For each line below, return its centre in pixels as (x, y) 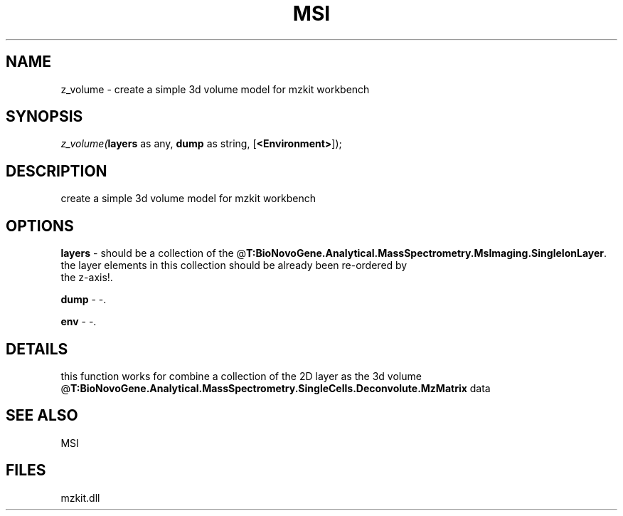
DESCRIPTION (57, 171)
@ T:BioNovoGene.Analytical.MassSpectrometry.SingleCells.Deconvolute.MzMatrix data (276, 388)
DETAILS (37, 349)
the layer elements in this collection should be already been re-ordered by (234, 265)
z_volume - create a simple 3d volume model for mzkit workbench (215, 89)
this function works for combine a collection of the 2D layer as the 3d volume (241, 376)
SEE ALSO (42, 416)
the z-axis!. (87, 278)
